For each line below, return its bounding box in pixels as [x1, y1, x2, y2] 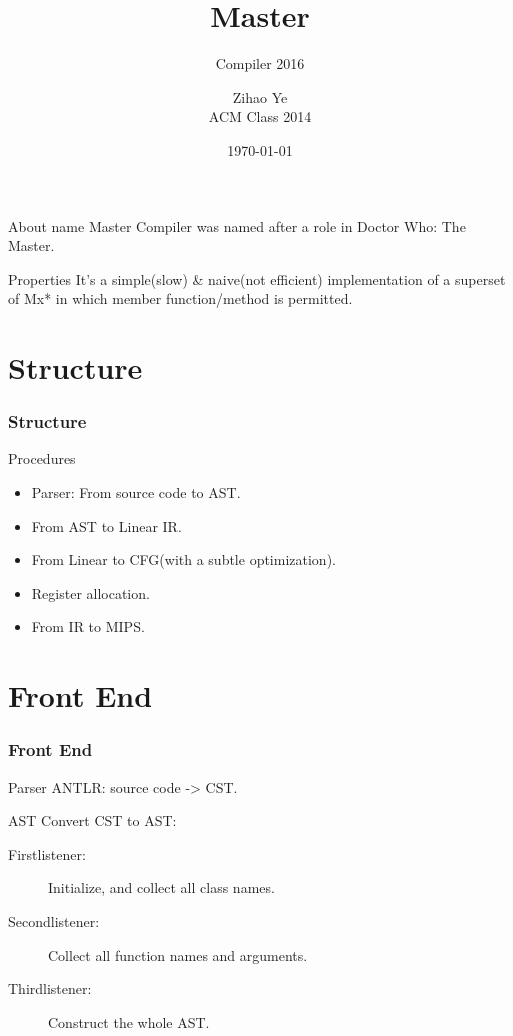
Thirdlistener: [8, 978, 92, 999]
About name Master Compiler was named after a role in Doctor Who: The [8, 215, 466, 236]
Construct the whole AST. [48, 1011, 210, 1032]
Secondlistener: [8, 911, 100, 931]
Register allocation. [31, 582, 150, 603]
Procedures [8, 448, 76, 469]
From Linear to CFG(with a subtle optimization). [31, 549, 336, 570]
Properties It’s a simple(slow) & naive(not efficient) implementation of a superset [8, 268, 506, 289]
